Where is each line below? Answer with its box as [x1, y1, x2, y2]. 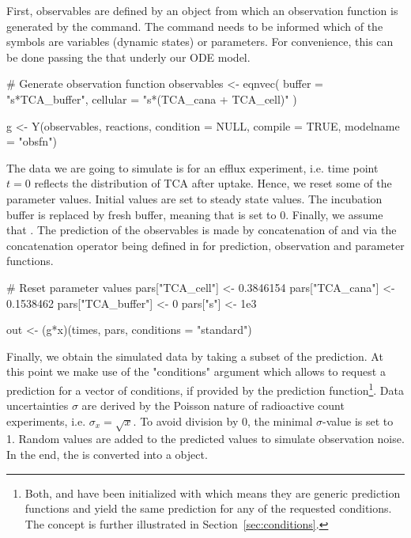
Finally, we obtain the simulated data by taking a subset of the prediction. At [6, 347, 383, 364]
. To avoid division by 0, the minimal [133, 412, 313, 429]
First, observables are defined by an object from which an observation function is [6, 2, 398, 18]
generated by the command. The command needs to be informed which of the [6, 17, 383, 34]
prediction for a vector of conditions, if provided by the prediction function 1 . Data [6, 379, 405, 398]
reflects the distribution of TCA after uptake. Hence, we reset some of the [34, 175, 392, 191]
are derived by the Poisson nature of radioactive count [81, 397, 345, 414]
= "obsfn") [6, 133, 57, 150]
